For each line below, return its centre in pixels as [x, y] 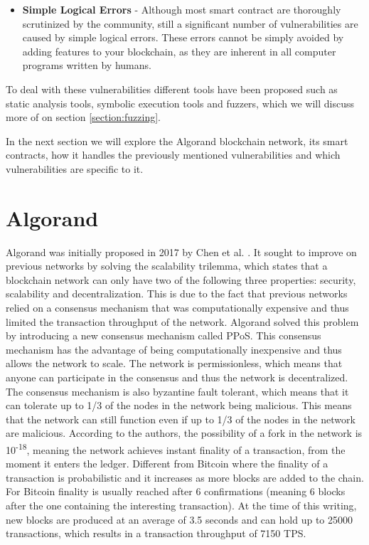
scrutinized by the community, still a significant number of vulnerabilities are [190, 23]
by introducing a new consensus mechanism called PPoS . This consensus [164, 335]
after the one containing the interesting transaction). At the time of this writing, [181, 505]
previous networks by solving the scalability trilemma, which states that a [167, 266]
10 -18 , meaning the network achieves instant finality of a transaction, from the [176, 448]
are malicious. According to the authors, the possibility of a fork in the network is [184, 433]
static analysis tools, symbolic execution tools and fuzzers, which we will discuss [180, 103]
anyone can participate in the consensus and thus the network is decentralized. [177, 377]
